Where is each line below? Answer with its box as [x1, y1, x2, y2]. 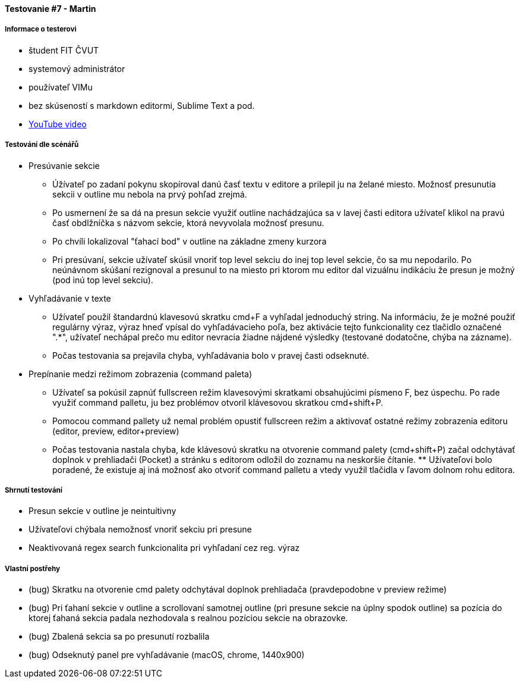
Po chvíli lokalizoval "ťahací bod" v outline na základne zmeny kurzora [52, 236, 327, 246]
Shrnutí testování [5, 485, 62, 494]
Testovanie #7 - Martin [5, 4, 96, 14]
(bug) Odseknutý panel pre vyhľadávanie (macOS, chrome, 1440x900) [29, 650, 305, 660]
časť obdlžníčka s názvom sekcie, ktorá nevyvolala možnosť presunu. [52, 217, 324, 228]
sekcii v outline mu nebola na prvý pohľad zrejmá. [52, 189, 247, 199]
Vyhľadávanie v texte [29, 293, 111, 303]
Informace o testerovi [5, 25, 77, 34]
